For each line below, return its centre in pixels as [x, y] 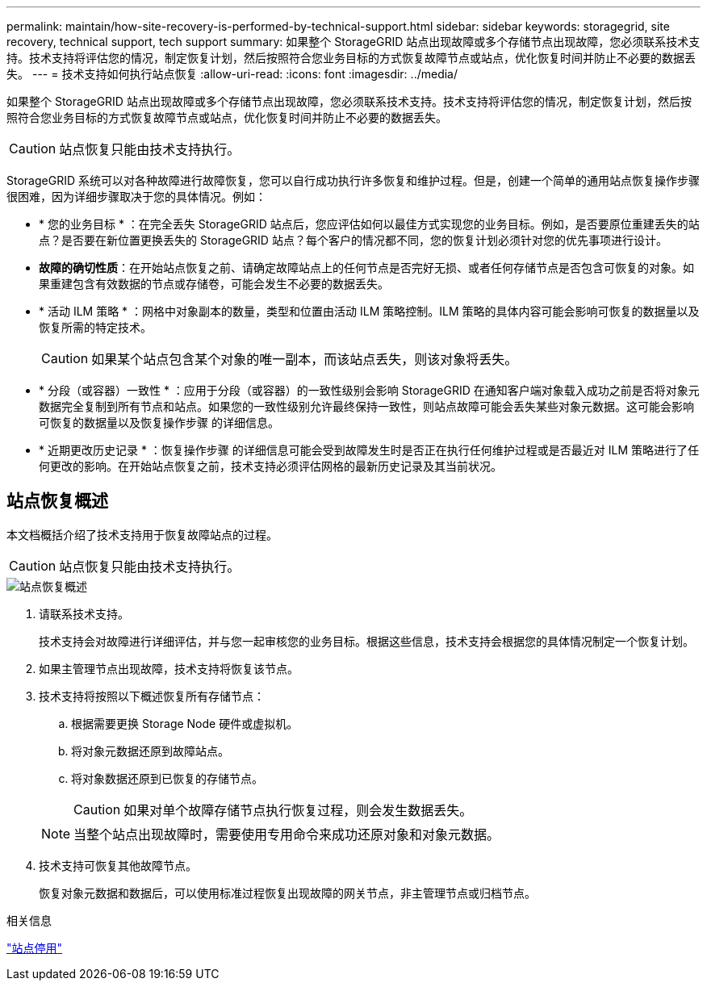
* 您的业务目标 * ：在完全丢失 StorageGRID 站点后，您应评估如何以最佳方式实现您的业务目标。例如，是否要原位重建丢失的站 [369, 224]
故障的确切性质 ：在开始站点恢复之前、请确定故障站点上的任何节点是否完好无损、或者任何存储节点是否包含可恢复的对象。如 [366, 268]
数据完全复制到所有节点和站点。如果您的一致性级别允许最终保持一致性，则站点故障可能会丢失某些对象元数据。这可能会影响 [366, 406]
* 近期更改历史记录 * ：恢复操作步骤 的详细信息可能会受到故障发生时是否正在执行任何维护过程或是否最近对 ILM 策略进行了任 [369, 450]
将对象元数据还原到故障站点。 [150, 751]
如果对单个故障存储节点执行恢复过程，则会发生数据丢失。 [298, 810]
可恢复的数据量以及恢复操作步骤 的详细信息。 [159, 422]
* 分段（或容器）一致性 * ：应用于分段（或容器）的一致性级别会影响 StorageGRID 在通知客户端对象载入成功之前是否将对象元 [369, 390]
